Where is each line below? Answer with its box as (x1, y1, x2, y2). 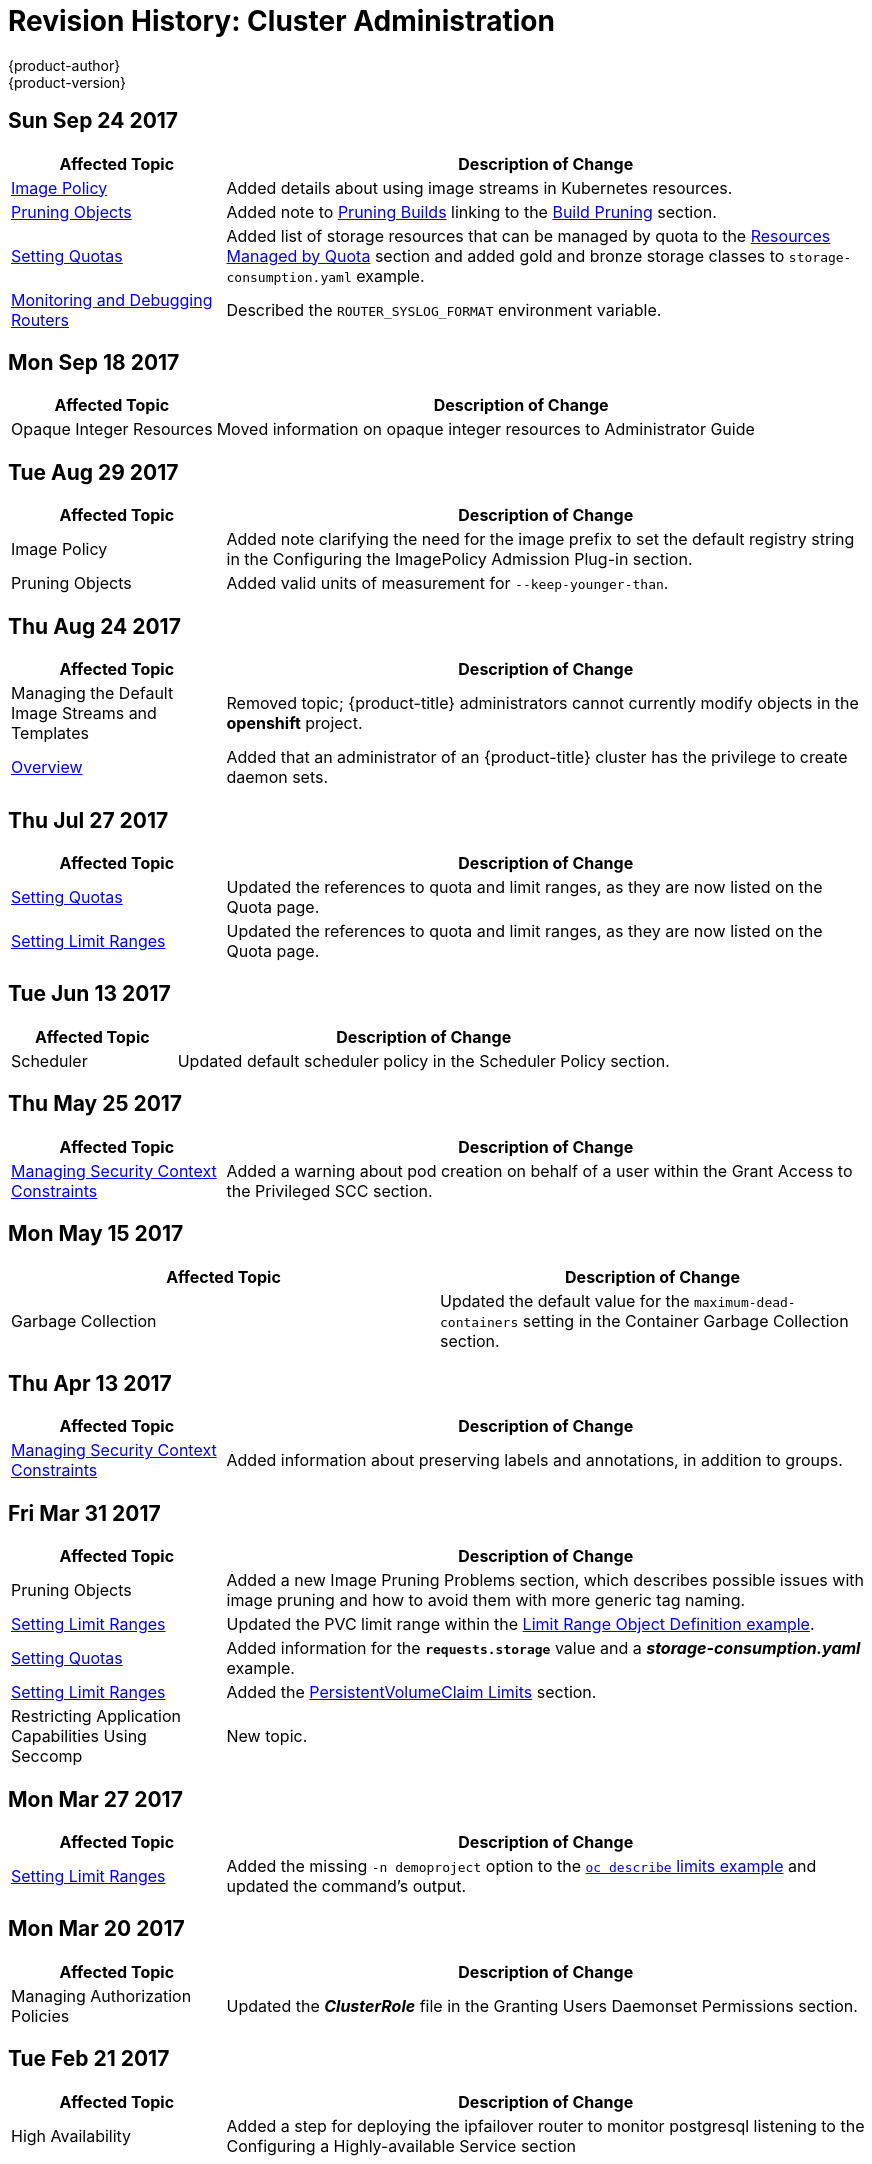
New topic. (226, 1726, 308, 1747)
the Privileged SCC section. (226, 1180, 433, 1201)
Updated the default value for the (440, 1290, 690, 1311)
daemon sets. (226, 767, 329, 788)
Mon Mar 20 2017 (8, 1916, 185, 1942)
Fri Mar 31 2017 (8, 1500, 161, 1526)
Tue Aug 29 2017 (8, 459, 179, 485)
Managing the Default (11, 683, 174, 704)
